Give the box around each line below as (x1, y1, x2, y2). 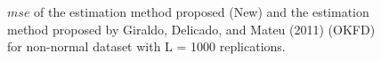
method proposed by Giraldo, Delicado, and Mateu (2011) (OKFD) (7, 19, 376, 38)
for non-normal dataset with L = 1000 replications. (7, 37, 286, 56)
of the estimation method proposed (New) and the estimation (34, 3, 369, 20)
